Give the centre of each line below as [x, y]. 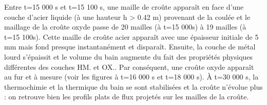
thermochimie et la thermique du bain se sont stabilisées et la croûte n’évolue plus [133, 86]
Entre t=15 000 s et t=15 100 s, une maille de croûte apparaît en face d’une [124, 7]
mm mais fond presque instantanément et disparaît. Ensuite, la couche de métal [130, 47]
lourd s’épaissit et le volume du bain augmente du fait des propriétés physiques [129, 56]
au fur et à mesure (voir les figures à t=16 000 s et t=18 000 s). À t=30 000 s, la [131, 77]
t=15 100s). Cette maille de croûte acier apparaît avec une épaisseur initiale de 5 [131, 36]
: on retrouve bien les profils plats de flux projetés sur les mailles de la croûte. [127, 97]
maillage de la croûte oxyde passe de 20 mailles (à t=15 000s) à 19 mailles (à [125, 27]
